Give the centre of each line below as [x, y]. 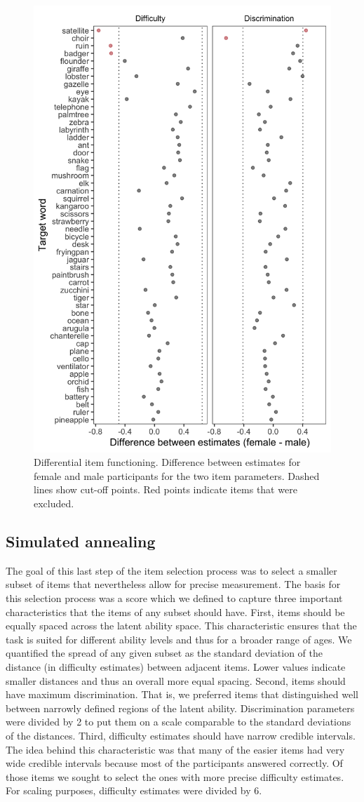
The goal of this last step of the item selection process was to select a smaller [171, 570]
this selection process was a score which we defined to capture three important [174, 597]
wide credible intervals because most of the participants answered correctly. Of [174, 763]
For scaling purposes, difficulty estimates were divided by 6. [134, 790]
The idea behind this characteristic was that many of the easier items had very [175, 749]
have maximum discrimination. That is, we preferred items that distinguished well [182, 694]
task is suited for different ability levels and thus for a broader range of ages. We [179, 639]
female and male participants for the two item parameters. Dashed [177, 475]
